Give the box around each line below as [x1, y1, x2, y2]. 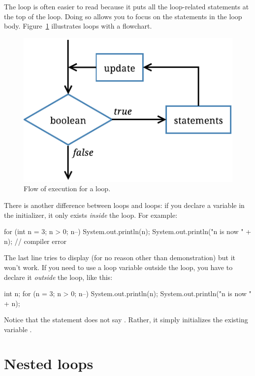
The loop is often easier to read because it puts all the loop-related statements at [4, 1, 249, 11]
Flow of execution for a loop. [24, 183, 111, 194]
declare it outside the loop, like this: [4, 272, 113, 282]
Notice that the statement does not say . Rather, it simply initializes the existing [4, 314, 248, 325]
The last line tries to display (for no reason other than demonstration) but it [4, 252, 235, 263]
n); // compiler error [4, 236, 66, 246]
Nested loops [4, 353, 94, 373]
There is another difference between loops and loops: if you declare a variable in [4, 200, 245, 210]
